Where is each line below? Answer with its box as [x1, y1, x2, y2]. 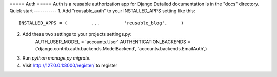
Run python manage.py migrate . [22, 55, 91, 61]
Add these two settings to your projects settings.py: [22, 31, 132, 37]
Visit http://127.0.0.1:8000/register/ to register [22, 62, 118, 68]
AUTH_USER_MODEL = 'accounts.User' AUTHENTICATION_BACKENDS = [35, 38, 191, 45]
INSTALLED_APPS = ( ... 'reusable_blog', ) [18, 20, 184, 26]
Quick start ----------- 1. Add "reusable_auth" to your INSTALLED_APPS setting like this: [9, 8, 195, 14]
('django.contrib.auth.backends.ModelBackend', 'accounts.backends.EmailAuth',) [35, 45, 207, 51]
